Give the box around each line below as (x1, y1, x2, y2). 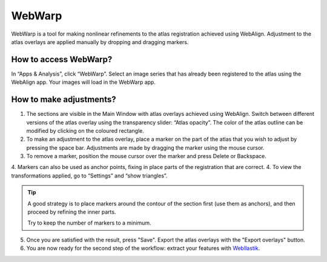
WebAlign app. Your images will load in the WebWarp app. (11, 78, 156, 86)
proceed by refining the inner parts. (27, 208, 116, 216)
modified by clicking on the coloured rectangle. (26, 127, 145, 134)
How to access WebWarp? (11, 54, 113, 65)
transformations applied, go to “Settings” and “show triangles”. (11, 172, 168, 179)
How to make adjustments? (11, 94, 116, 105)
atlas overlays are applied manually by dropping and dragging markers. (11, 38, 189, 45)
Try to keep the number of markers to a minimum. (27, 219, 151, 226)
